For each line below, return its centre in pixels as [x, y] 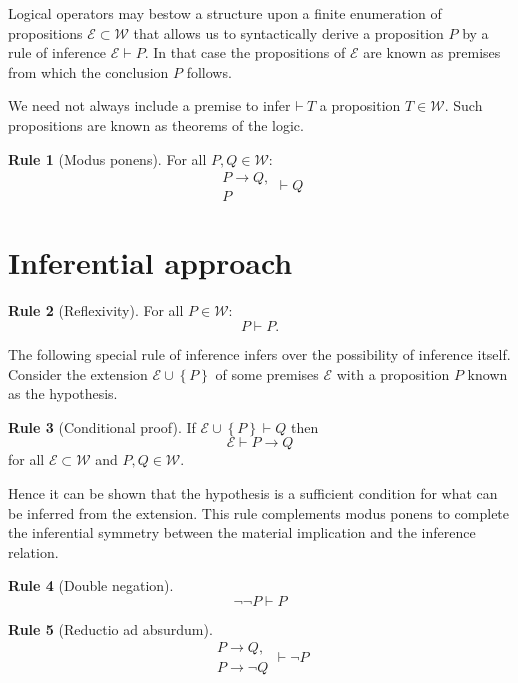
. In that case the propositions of [245, 52]
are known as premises [432, 52]
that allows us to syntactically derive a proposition [288, 32]
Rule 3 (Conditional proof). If [102, 426]
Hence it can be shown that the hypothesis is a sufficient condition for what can [253, 492]
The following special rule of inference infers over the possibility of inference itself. [259, 353]
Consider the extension [78, 373]
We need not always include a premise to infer [149, 105]
